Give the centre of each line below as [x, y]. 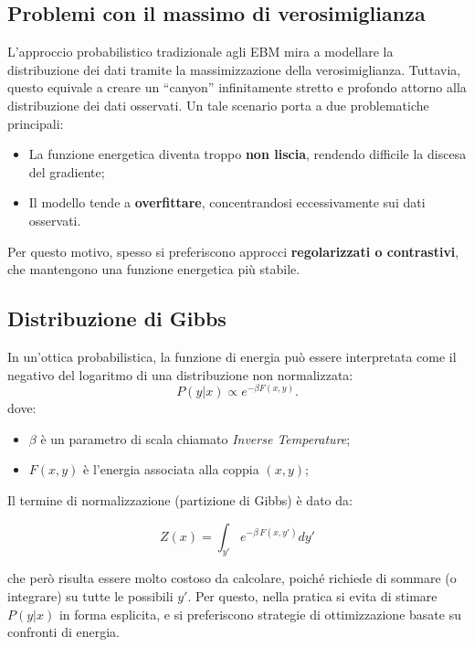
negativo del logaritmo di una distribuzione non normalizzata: [180, 374]
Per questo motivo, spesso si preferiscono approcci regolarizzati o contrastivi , [233, 251]
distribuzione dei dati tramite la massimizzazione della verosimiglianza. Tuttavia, [234, 69]
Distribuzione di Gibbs [117, 318]
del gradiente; [67, 171]
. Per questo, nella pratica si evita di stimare [312, 595]
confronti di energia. [63, 632]
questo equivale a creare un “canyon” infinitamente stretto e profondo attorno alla [237, 87]
